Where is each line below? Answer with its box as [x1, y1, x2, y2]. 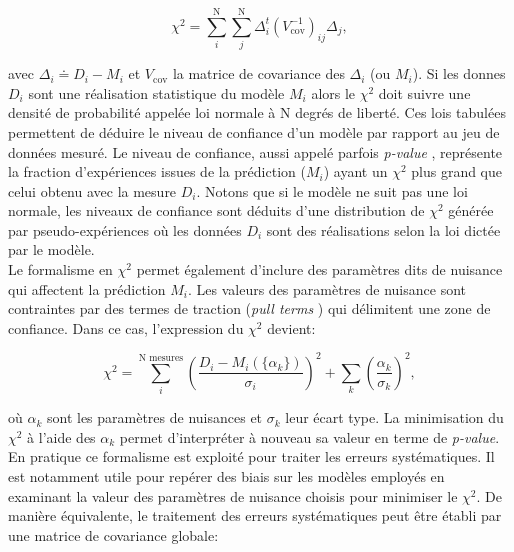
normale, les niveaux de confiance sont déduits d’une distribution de [8, 200, 425, 221]
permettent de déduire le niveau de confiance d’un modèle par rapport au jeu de [8, 121, 500, 142]
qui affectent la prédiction [8, 278, 166, 299]
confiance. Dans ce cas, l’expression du [8, 317, 244, 338]
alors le [311, 82, 356, 103]
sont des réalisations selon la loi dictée [266, 219, 501, 240]
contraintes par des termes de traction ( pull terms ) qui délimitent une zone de [8, 298, 491, 319]
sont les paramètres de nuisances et [46, 407, 263, 428]
